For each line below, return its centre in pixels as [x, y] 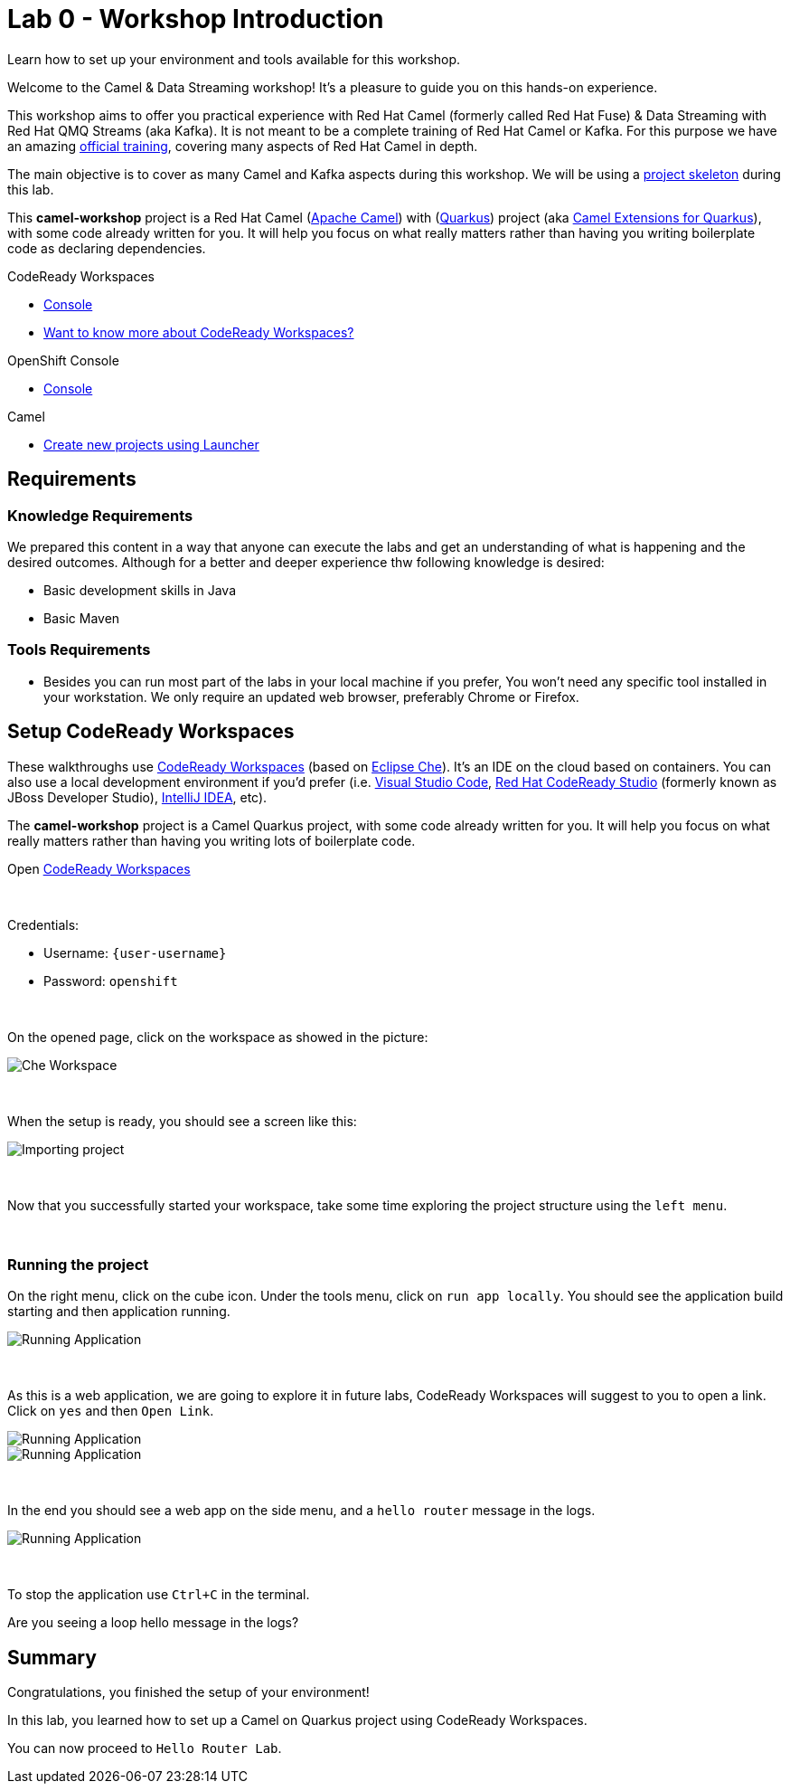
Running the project [78, 1264]
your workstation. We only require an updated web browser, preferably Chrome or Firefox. [311, 696]
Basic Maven [82, 618]
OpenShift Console [63, 360]
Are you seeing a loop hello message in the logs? [153, 1623]
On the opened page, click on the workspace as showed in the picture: [218, 1037]
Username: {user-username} [135, 952]
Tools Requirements [79, 650]
